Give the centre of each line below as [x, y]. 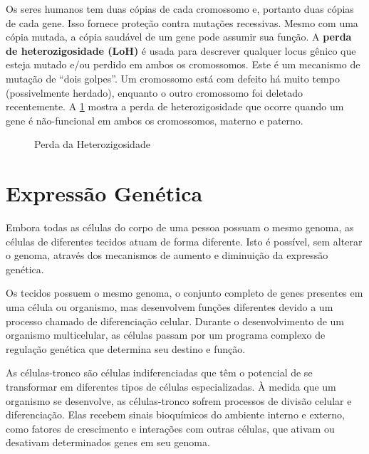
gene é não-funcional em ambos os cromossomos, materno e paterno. [155, 120]
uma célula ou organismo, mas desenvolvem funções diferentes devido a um [170, 307]
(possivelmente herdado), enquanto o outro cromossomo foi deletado [154, 92]
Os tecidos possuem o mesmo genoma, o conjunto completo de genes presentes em [184, 293]
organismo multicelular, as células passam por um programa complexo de [166, 335]
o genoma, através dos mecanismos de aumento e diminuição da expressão [167, 255]
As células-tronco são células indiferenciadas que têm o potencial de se [159, 373]
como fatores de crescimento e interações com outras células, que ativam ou [170, 428]
